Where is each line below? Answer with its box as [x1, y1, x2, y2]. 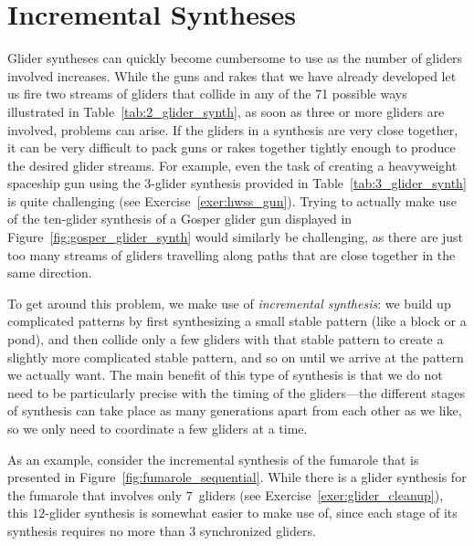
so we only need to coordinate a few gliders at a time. [7, 419, 308, 437]
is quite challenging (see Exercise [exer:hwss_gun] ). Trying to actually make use [7, 191, 457, 210]
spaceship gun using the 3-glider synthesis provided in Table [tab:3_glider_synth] [7, 173, 467, 193]
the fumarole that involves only [7, 485, 183, 504]
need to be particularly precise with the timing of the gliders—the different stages [7, 383, 465, 402]
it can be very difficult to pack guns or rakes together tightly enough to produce [7, 138, 456, 157]
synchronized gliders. [199, 520, 316, 540]
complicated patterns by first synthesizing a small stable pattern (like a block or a [7, 311, 467, 331]
